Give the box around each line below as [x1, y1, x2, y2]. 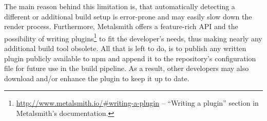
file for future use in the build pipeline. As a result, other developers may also [4, 63, 249, 74]
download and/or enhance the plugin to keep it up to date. [4, 72, 189, 83]
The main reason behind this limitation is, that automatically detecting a [4, 1, 235, 11]
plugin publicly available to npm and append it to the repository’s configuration [4, 53, 256, 63]
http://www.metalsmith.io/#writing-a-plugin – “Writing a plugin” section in [16, 98, 259, 108]
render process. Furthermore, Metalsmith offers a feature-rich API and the [4, 21, 238, 32]
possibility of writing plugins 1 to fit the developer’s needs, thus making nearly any [4, 31, 262, 43]
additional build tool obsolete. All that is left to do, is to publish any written [4, 43, 246, 54]
